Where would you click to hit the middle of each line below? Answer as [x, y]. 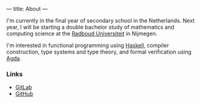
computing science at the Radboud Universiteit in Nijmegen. [82, 34]
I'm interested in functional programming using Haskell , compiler [88, 45]
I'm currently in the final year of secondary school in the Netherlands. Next [101, 20]
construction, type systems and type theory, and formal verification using [99, 52]
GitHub [24, 94]
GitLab [24, 87]
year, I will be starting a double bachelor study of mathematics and [90, 27]
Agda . [14, 58]
